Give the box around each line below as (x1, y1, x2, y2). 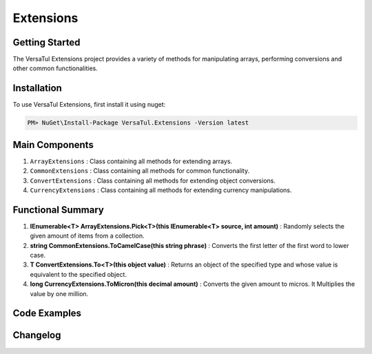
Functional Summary (12, 204, 105, 216)
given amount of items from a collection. (30, 231, 145, 240)
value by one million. (30, 289, 89, 298)
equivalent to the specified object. (30, 270, 127, 278)
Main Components (12, 138, 94, 151)
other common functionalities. (12, 64, 98, 72)
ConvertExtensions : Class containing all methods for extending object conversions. (30, 176, 276, 185)
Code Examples (12, 307, 82, 320)
